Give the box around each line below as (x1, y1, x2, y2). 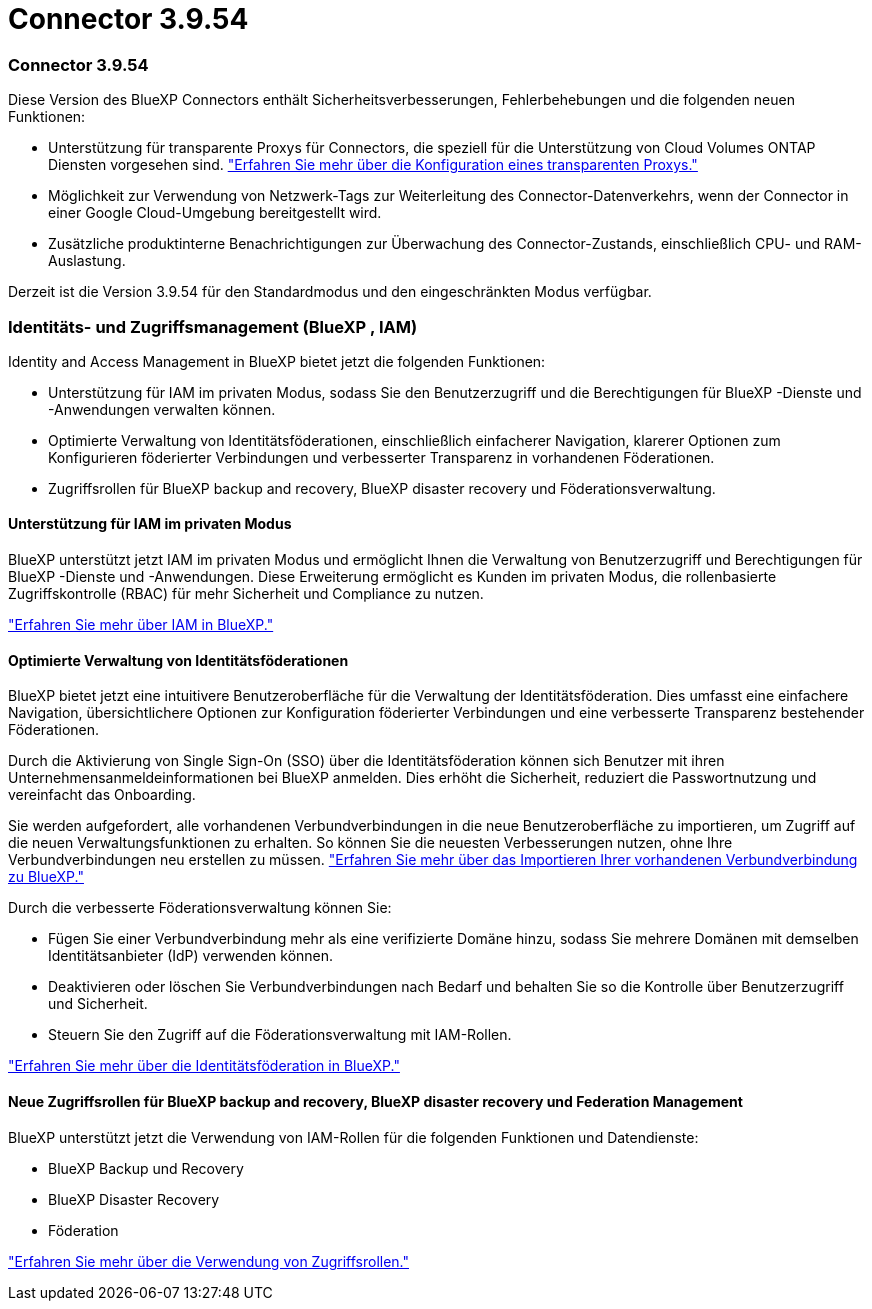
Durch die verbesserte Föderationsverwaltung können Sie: (8, 899, 392, 917)
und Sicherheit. (48, 995, 148, 1013)
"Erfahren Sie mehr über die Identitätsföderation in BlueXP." (8, 1057, 400, 1075)
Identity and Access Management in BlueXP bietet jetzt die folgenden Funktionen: (8, 352, 546, 370)
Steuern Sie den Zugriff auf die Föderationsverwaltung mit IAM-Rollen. (48, 1026, 512, 1044)
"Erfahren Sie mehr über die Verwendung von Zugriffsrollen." (8, 1252, 409, 1270)
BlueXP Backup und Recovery (48, 1159, 244, 1177)
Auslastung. (48, 252, 126, 270)
